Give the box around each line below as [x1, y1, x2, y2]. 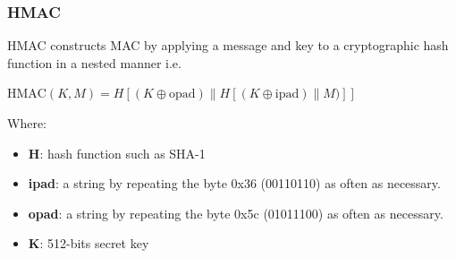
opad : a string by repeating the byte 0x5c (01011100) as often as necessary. [28, 203, 443, 222]
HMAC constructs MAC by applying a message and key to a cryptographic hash [7, 36, 449, 55]
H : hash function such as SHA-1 [28, 143, 206, 162]
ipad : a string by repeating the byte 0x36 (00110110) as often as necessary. [28, 174, 441, 193]
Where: [7, 114, 46, 132]
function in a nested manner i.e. [7, 53, 182, 72]
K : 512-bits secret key [28, 234, 149, 253]
